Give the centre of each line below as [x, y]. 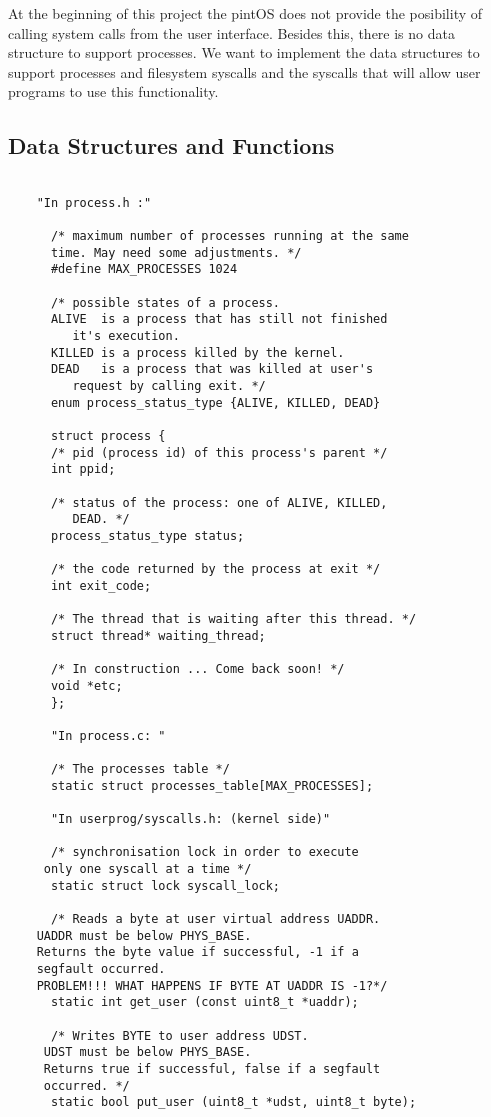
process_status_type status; [147, 535]
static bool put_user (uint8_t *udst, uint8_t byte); [233, 1102]
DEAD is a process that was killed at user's [212, 369]
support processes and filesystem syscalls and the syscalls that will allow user [244, 71]
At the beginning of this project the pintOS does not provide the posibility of [245, 13]
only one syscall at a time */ [147, 869]
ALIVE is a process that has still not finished [219, 319]
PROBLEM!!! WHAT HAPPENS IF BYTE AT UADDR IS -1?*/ [212, 985]
